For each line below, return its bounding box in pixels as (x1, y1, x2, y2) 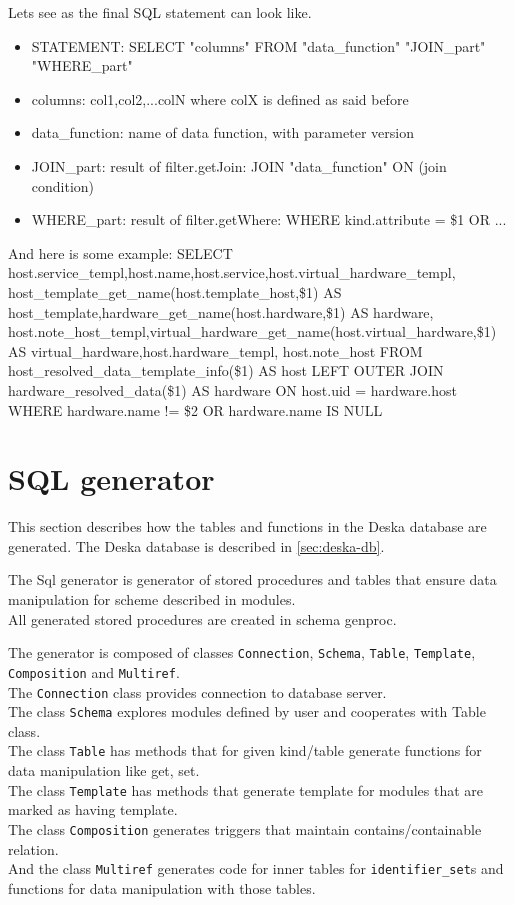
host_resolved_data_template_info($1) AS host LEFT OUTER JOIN (8, 360, 444, 381)
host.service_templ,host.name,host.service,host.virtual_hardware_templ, (8, 262, 456, 283)
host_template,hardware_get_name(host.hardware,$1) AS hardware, (8, 301, 434, 322)
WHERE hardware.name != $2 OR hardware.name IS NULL (8, 399, 383, 420)
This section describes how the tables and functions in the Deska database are (8, 516, 487, 537)
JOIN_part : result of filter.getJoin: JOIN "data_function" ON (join (31, 155, 447, 176)
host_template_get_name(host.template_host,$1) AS (8, 281, 342, 302)
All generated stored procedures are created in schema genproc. (8, 608, 397, 629)
